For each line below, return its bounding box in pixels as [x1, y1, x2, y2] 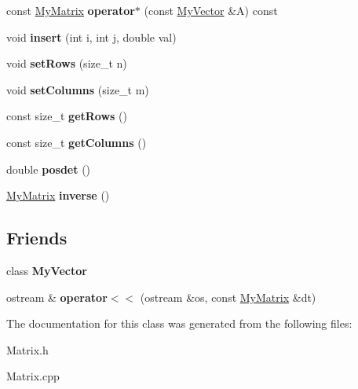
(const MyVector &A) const [144, 2, 278, 18]
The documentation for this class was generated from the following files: [6, 315, 353, 332]
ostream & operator [6, 288, 108, 305]
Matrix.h [6, 341, 49, 358]
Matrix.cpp [6, 368, 60, 384]
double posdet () [6, 160, 91, 177]
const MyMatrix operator [6, 2, 135, 18]
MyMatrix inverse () [6, 187, 110, 204]
